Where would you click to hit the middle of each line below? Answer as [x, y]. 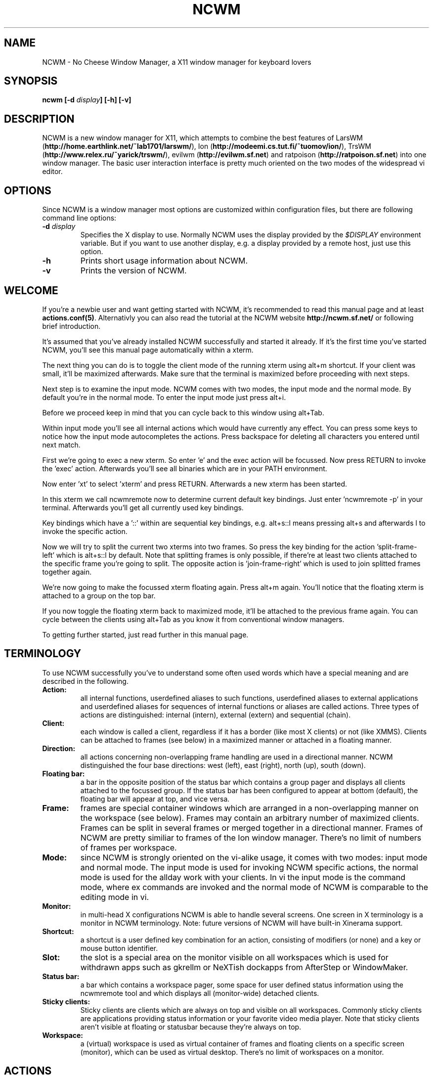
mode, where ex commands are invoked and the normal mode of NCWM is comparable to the [254, 887]
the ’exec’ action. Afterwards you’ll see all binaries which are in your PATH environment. [185, 468]
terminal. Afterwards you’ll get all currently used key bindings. [143, 507]
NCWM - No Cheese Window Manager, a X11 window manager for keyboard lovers [177, 62]
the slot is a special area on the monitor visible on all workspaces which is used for [234, 957]
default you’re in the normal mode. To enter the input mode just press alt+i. [164, 397]
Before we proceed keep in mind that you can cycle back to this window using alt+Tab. [183, 412]
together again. [67, 572]
